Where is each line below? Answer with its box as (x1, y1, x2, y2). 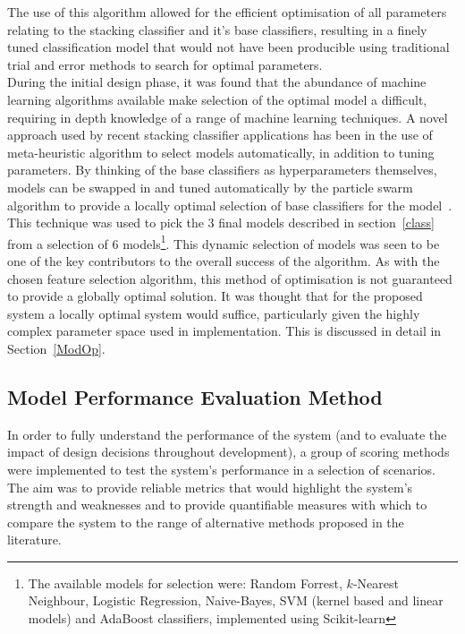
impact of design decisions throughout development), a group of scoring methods (7, 442, 450, 461)
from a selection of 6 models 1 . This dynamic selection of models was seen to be (7, 231, 440, 253)
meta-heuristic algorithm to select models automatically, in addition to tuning (7, 142, 435, 161)
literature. (7, 530, 62, 549)
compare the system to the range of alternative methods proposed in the (7, 512, 404, 531)
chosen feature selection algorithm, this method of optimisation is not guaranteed (7, 269, 452, 287)
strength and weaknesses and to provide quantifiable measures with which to (7, 495, 427, 514)
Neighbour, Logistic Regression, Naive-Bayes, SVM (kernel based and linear (28, 591, 444, 610)
